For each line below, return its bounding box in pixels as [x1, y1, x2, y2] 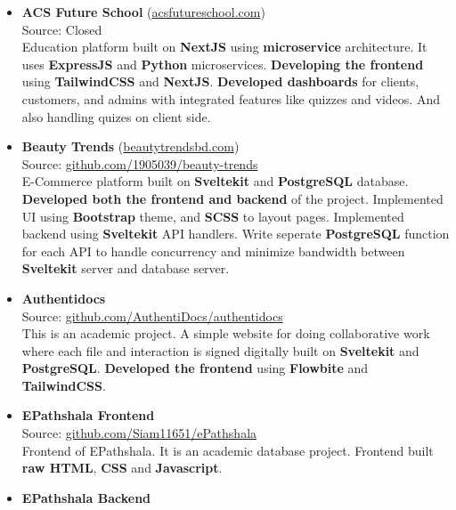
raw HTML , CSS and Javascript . [21, 458, 223, 477]
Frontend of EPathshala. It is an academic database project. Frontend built [21, 441, 434, 459]
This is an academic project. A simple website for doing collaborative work [21, 324, 430, 343]
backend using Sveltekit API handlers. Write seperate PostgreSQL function [21, 224, 450, 243]
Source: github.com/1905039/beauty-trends [21, 154, 258, 173]
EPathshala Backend [21, 488, 151, 506]
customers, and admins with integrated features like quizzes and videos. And [21, 89, 440, 108]
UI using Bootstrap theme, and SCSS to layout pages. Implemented [21, 206, 404, 225]
